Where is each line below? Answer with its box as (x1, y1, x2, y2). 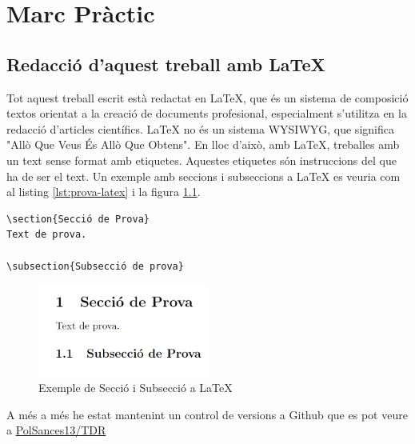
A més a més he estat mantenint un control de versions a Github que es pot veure (6, 406, 408, 422)
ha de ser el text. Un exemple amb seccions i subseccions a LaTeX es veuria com (6, 167, 401, 184)
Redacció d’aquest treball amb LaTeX (6, 51, 325, 76)
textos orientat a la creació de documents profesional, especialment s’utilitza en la (6, 105, 407, 122)
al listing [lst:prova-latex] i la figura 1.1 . (6, 183, 201, 200)
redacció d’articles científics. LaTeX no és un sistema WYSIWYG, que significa (6, 120, 394, 137)
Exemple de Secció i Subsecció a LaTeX (38, 379, 233, 396)
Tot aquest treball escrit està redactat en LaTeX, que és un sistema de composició (6, 89, 409, 106)
